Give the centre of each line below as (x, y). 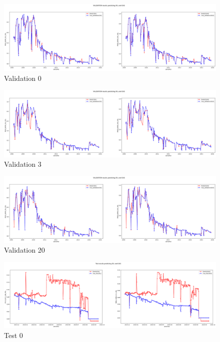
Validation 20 (24, 250)
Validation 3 (23, 164)
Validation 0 (23, 78)
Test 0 (13, 335)
